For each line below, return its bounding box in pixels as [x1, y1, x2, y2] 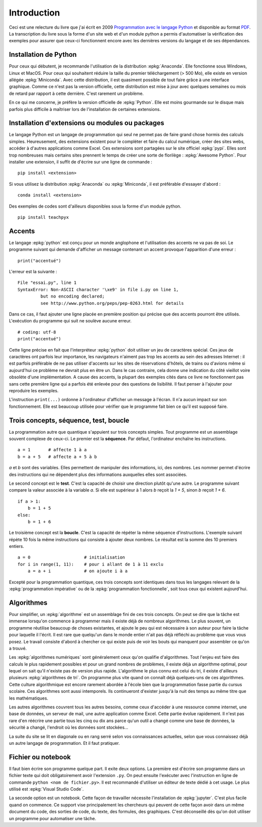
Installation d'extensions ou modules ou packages [9, 119, 164, 127]
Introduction [9, 7, 60, 18]
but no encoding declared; [40, 294, 105, 299]
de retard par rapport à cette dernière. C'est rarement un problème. [9, 90, 144, 96]
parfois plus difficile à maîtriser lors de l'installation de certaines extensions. [9, 106, 161, 112]
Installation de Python [9, 51, 77, 59]
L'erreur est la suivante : [9, 269, 57, 275]
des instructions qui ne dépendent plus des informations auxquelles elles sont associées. [9, 472, 187, 477]
